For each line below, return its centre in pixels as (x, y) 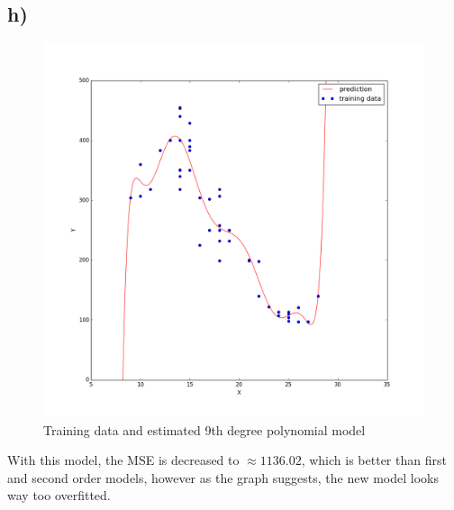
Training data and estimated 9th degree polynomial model (204, 429)
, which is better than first (374, 460)
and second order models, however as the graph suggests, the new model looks (223, 477)
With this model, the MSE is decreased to (123, 460)
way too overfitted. (59, 495)
